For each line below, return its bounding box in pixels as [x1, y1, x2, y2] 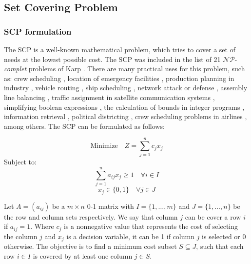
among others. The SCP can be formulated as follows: [4, 121, 165, 131]
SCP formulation [4, 25, 72, 37]
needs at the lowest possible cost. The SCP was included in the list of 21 [4, 54, 221, 64]
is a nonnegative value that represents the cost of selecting [63, 221, 238, 231]
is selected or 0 [202, 231, 246, 241]
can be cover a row [185, 211, 241, 222]
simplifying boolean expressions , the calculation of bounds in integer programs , [4, 102, 245, 112]
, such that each [196, 241, 244, 251]
